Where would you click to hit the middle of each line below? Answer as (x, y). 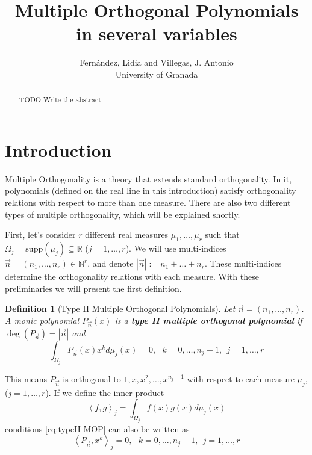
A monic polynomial (42, 320)
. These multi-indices (243, 263)
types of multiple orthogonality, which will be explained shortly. (123, 214)
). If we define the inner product (105, 392)
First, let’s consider (40, 234)
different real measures (127, 234)
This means (26, 379)
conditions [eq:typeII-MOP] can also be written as (97, 428)
